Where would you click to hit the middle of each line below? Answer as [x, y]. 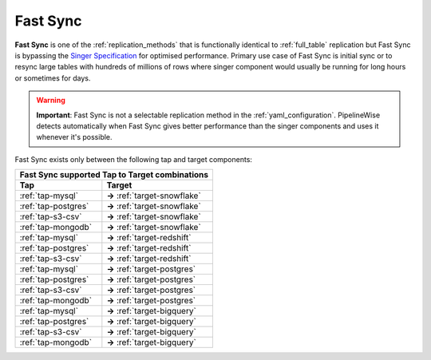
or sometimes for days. [53, 78]
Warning [51, 101]
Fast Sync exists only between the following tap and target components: [134, 159]
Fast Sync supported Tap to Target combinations [114, 175]
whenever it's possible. [74, 137]
